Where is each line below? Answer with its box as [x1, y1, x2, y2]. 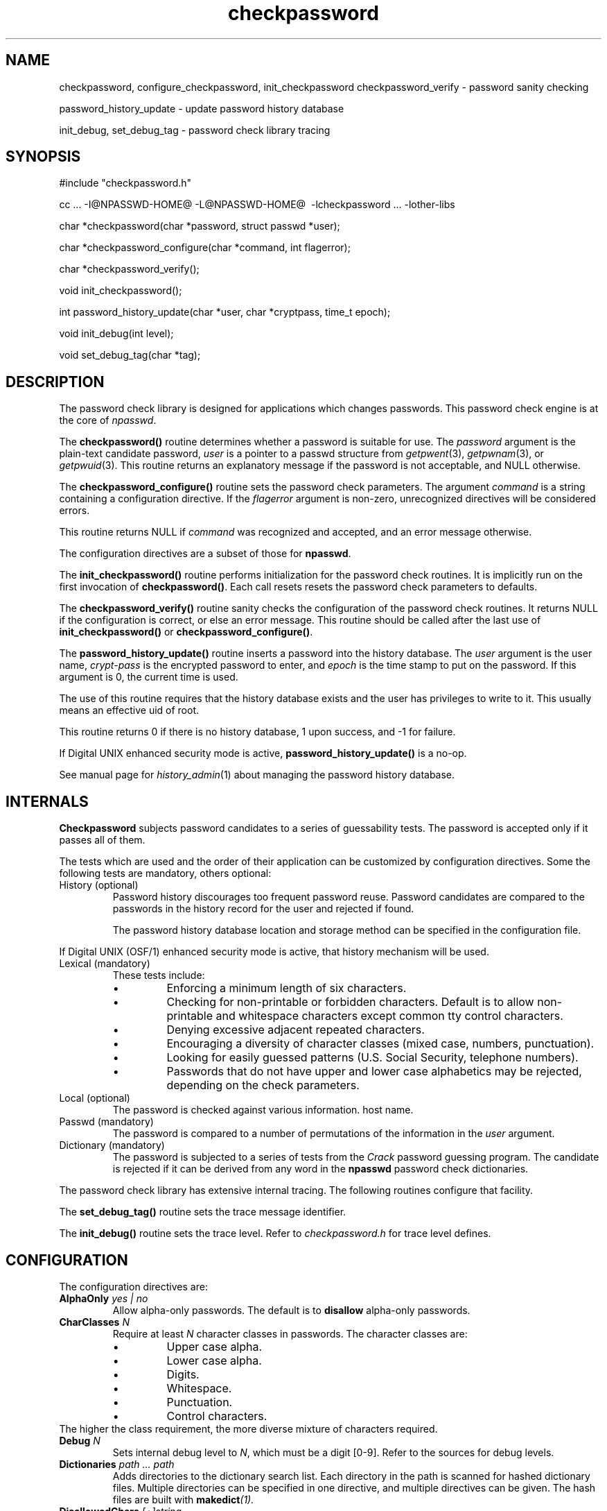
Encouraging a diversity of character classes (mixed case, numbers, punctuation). [166, 1036, 595, 1051]
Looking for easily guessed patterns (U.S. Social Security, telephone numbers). [166, 1050, 579, 1065]
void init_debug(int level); [59, 327, 174, 340]
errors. [59, 504, 90, 517]
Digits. [166, 1367, 200, 1381]
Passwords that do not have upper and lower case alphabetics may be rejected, [166, 1064, 582, 1079]
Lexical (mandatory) [59, 957, 150, 970]
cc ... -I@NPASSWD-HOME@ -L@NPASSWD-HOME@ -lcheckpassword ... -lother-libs [59, 198, 455, 211]
